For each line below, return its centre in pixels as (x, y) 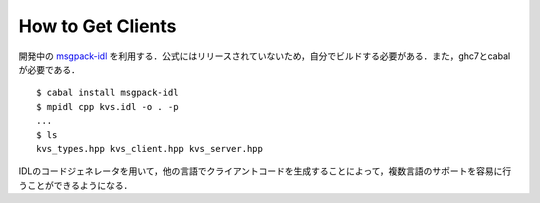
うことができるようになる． (75, 185)
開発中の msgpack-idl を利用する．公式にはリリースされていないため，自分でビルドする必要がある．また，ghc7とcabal (264, 56)
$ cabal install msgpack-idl (107, 93)
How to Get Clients (97, 26)
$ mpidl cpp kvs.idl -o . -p (107, 106)
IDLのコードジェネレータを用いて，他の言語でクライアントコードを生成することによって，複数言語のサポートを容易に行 (265, 171)
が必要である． (49, 69)
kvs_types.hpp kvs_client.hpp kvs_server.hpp (150, 148)
